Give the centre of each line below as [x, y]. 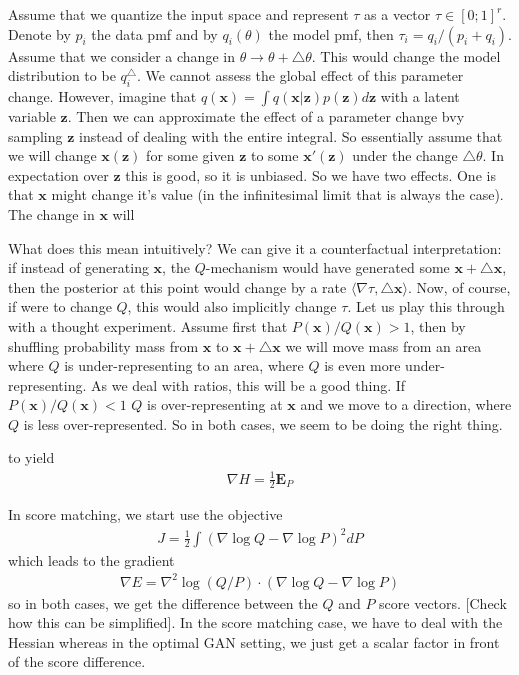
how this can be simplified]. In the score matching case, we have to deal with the [255, 622]
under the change [405, 155]
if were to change [60, 306]
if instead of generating [78, 267]
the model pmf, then [331, 33]
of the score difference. [77, 661]
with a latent [420, 95]
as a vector [397, 14]
